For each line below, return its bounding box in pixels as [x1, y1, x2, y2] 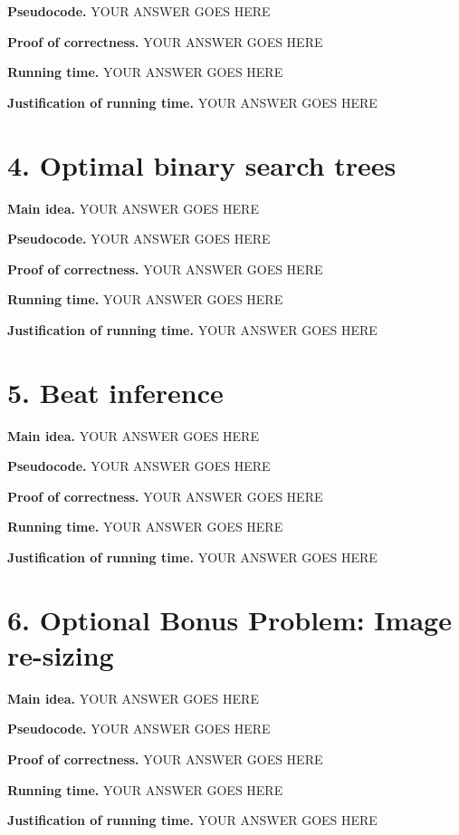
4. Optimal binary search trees [7, 146, 397, 183]
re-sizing [7, 636, 114, 673]
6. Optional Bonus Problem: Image [7, 600, 452, 638]
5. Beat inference [7, 373, 224, 410]
